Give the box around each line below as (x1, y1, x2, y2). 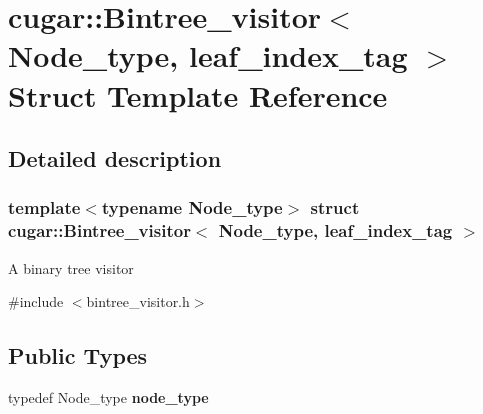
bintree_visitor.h (86, 291, 190, 312)
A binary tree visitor (8, 257, 134, 278)
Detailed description (8, 143, 222, 174)
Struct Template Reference (8, 74, 388, 115)
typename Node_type (101, 195, 283, 220)
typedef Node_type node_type (8, 387, 209, 408)
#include (8, 291, 64, 312)
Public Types (8, 340, 148, 371)
